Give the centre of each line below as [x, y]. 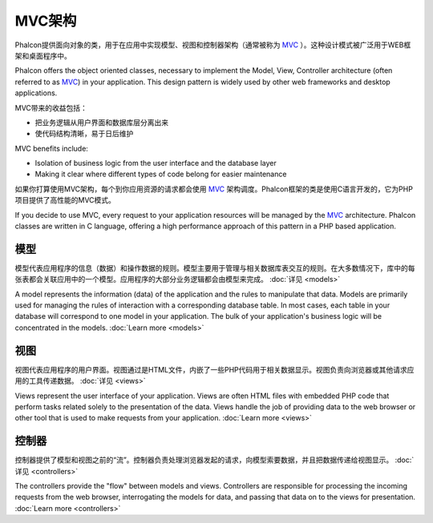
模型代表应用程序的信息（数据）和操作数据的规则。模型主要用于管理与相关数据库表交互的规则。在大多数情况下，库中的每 [215, 268]
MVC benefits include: [51, 148]
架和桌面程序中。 [43, 55]
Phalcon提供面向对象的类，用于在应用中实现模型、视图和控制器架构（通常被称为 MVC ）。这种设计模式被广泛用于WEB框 [213, 45]
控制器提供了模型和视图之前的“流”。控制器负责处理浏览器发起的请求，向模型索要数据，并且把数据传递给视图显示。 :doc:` [214, 460]
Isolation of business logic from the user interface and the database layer [156, 163]
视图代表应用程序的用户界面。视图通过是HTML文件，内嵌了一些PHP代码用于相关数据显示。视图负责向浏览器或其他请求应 [214, 369]
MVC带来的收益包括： [51, 107]
